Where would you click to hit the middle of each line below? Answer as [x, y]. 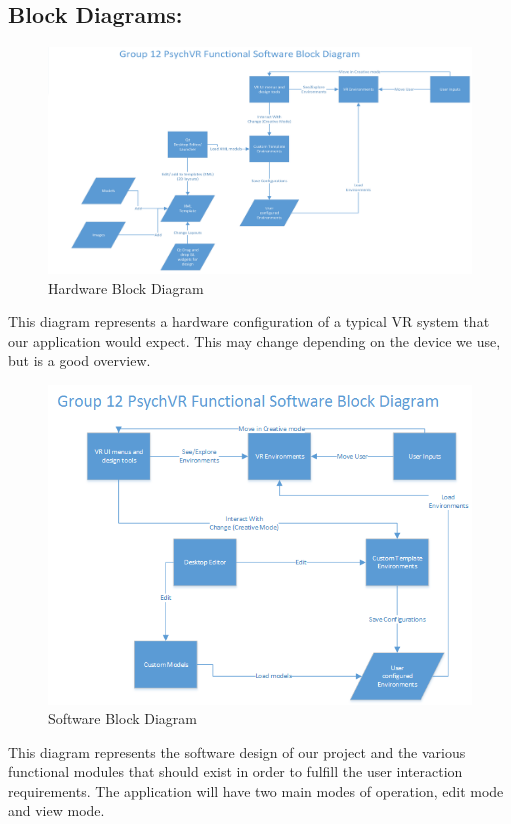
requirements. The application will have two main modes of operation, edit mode [256, 790]
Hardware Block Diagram [126, 287]
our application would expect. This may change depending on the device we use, [254, 340]
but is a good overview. [79, 360]
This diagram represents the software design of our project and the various [237, 751]
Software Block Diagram [123, 718]
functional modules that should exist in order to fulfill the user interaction [235, 771]
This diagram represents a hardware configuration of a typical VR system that [249, 321]
